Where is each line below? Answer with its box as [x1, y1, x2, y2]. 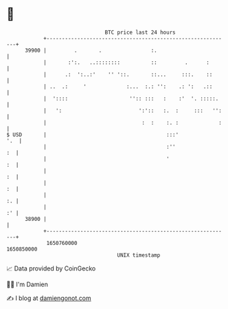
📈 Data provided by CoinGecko [6, 264, 96, 273]
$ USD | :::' [6, 131, 179, 138]
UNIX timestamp [117, 251, 161, 259]
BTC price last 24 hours [104, 29, 176, 36]
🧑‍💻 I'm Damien [6, 280, 49, 288]
